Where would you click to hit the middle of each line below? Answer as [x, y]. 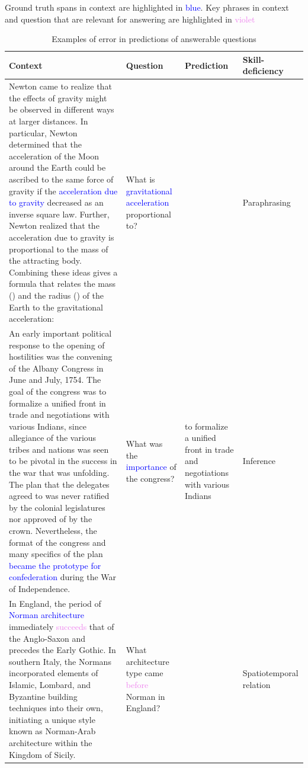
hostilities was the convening [61, 356]
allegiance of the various [53, 438]
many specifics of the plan [56, 554]
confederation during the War [63, 577]
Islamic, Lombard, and [50, 684]
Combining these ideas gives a [63, 272]
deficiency [263, 71]
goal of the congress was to [58, 391]
